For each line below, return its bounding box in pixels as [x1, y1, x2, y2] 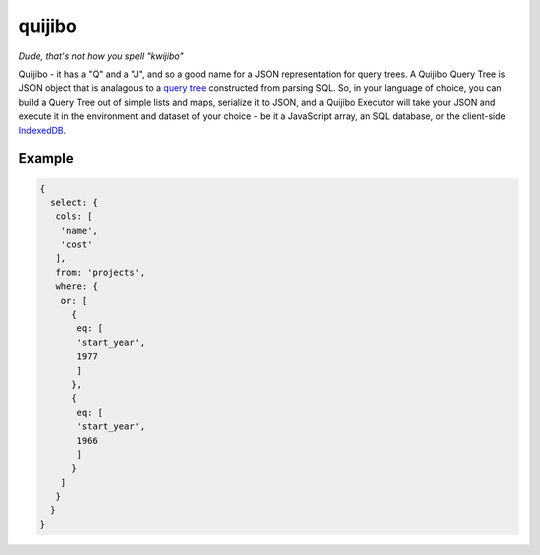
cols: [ [55, 211, 93, 222]
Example [18, 150, 74, 167]
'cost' [60, 239, 93, 250]
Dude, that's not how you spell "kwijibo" [18, 50, 184, 62]
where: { [55, 281, 99, 292]
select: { [50, 196, 99, 208]
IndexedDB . [18, 124, 67, 136]
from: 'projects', [55, 266, 146, 278]
